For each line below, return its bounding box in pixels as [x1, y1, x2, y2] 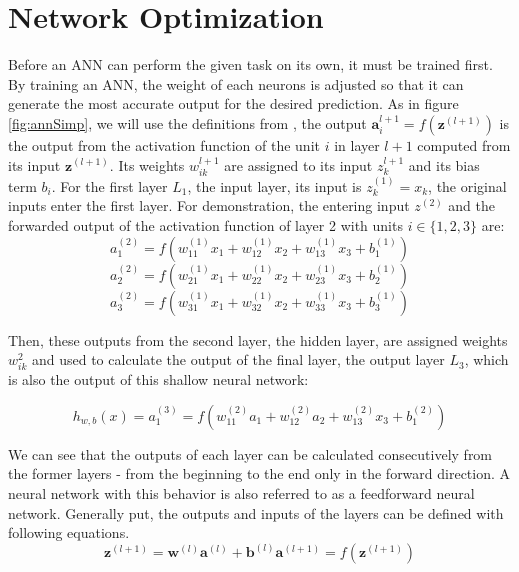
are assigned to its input [224, 154, 373, 175]
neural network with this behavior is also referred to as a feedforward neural [8, 483, 475, 504]
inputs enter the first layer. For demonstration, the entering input [8, 195, 410, 216]
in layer [334, 134, 380, 155]
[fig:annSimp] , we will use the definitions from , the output [8, 112, 367, 133]
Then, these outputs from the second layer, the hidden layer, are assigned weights [8, 329, 508, 350]
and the [448, 195, 495, 216]
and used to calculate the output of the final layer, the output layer [31, 349, 445, 370]
